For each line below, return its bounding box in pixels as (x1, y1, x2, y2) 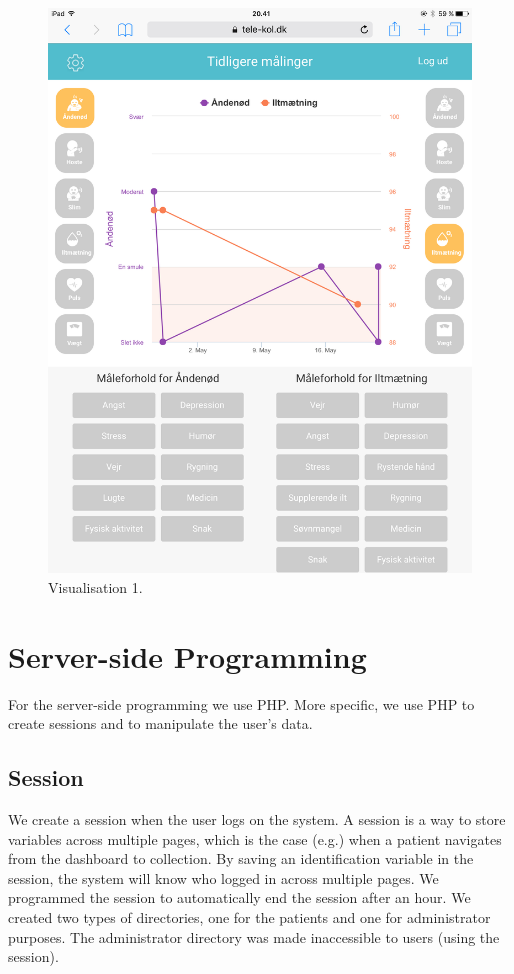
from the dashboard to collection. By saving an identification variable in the (8, 848, 474, 869)
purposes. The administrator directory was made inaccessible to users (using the (8, 926, 500, 947)
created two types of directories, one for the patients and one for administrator (8, 907, 491, 927)
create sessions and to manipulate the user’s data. (8, 713, 313, 734)
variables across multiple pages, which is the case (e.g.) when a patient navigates (8, 828, 502, 849)
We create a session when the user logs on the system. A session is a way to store (8, 809, 506, 830)
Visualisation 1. (48, 576, 143, 597)
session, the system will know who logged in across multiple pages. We (8, 867, 439, 888)
